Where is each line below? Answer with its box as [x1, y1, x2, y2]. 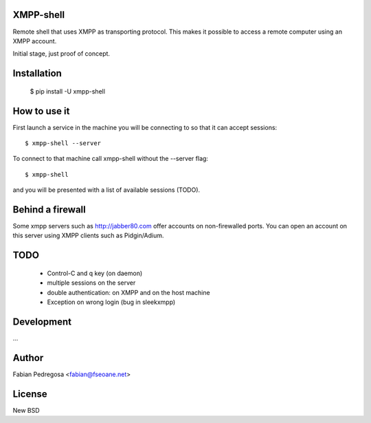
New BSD [12, 406, 41, 414]
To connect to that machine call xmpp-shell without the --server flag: [12, 155, 209, 163]
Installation [12, 67, 62, 79]
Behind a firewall [12, 204, 86, 215]
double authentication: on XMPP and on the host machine [47, 288, 210, 296]
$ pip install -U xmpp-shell [30, 87, 106, 96]
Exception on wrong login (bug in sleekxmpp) [47, 298, 176, 306]
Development [12, 316, 72, 327]
